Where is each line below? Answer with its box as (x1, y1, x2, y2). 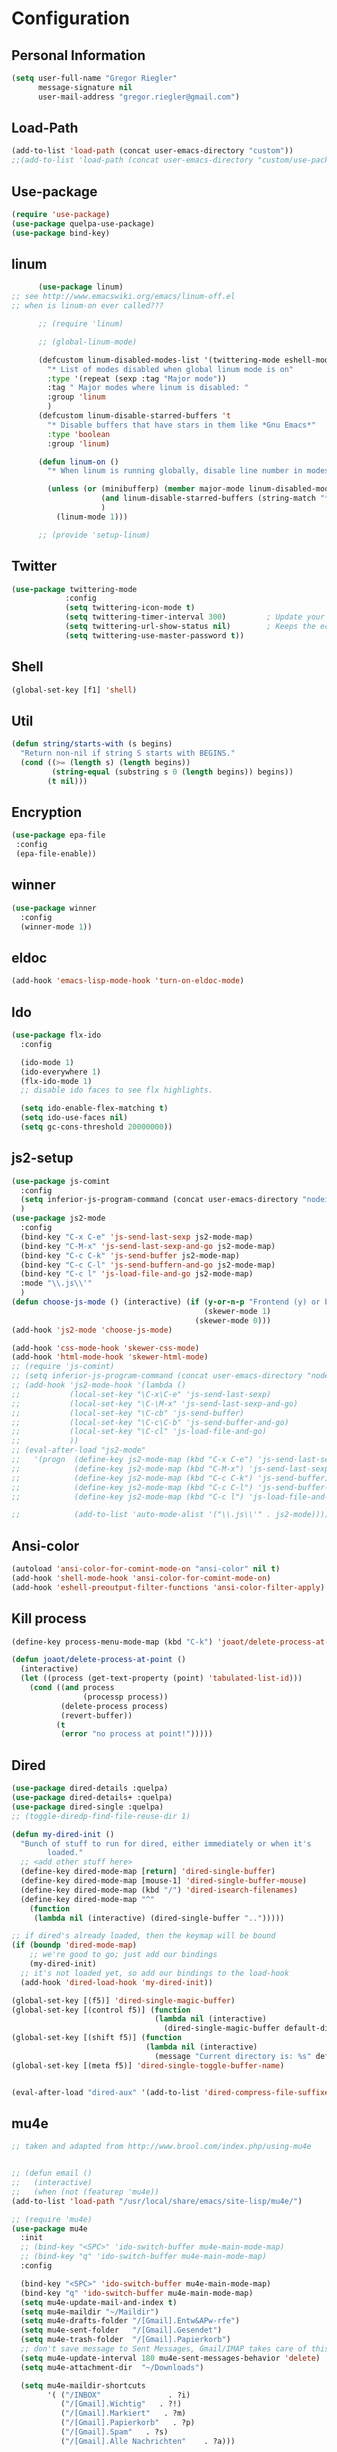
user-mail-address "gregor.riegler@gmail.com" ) (37, 92, 241, 102)
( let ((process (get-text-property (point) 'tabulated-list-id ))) (20, 1673, 303, 1684)
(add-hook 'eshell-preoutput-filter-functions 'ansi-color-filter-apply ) (11, 1582, 326, 1592)
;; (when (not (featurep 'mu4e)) (11, 2187, 160, 2197)
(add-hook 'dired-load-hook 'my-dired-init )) (20, 1977, 214, 1987)
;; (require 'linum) (37, 319, 124, 329)
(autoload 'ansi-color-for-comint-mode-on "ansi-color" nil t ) (11, 1564, 281, 1574)
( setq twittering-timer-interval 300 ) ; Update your (64, 612, 326, 622)
